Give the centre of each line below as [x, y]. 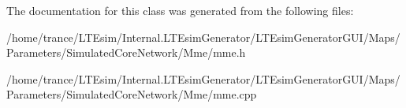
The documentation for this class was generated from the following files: [180, 10]
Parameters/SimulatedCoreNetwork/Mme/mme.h [126, 52]
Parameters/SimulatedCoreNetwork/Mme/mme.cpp [132, 94]
